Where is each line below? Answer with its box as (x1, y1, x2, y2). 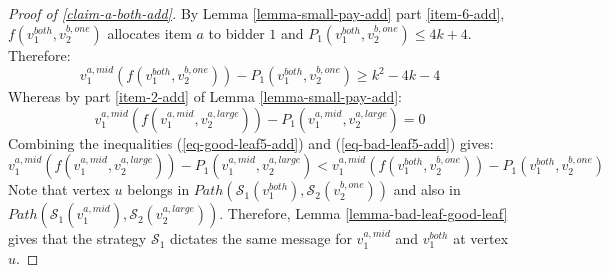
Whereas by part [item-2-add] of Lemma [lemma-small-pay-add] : (8, 86, 402, 106)
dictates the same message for (170, 228, 352, 249)
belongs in (127, 179, 190, 200)
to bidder (208, 22, 265, 43)
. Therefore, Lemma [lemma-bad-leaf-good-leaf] (219, 203, 508, 224)
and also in (393, 179, 461, 200)
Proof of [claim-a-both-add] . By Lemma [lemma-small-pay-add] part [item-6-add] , (8, 3, 505, 23)
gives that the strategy (8, 228, 147, 249)
